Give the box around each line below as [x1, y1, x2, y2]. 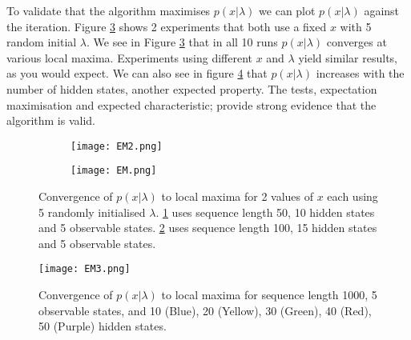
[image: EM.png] [71, 165, 157, 177]
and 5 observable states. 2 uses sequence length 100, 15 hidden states [38, 219, 377, 236]
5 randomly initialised [38, 203, 146, 220]
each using [327, 188, 378, 205]
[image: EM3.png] [38, 263, 131, 275]
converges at [326, 34, 387, 50]
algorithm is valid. [6, 112, 95, 129]
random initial [6, 34, 77, 50]
